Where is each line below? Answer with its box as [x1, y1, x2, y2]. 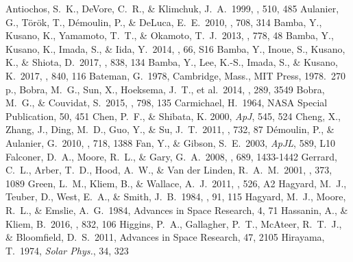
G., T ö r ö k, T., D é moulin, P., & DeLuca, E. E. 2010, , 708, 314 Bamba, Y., [5, 14, 322, 29]
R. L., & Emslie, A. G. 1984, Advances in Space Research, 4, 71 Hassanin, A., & [5, 202, 348, 217]
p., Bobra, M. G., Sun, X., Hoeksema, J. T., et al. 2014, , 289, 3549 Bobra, [5, 82, 325, 96]
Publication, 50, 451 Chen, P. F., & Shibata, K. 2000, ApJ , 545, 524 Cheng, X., [5, 108, 341, 123]
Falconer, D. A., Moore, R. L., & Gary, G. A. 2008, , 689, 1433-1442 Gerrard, [5, 149, 337, 163]
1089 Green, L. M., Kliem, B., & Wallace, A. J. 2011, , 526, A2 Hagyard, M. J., [5, 176, 347, 190]
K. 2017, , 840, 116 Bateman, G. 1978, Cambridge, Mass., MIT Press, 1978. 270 [5, 68, 345, 82]
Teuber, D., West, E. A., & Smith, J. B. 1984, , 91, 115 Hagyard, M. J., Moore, [5, 189, 346, 204]
